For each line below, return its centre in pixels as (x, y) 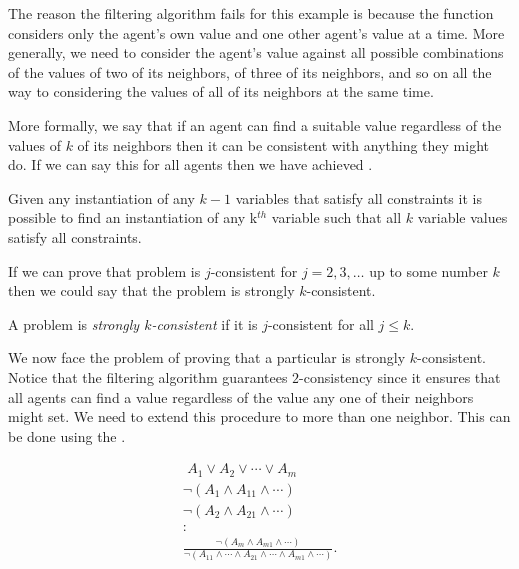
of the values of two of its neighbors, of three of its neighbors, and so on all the (250, 71)
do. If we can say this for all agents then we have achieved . (190, 164)
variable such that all (336, 217)
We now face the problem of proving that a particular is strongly (207, 357)
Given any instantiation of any (101, 197)
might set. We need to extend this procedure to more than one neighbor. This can (259, 416)
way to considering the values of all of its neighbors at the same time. (221, 91)
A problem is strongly (74, 323)
